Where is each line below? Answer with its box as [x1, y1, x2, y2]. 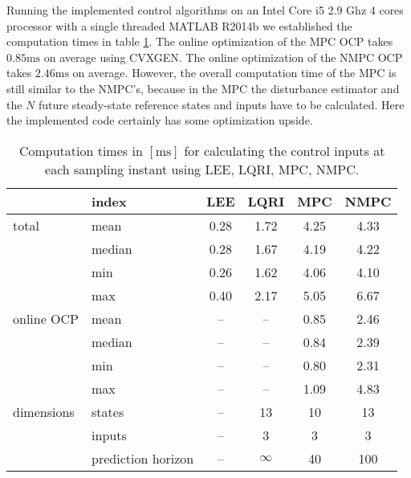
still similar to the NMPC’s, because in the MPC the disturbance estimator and [6, 80, 400, 96]
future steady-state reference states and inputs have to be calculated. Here [39, 96, 405, 112]
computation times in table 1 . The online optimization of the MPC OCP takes [6, 33, 393, 50]
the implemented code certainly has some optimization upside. [6, 112, 313, 129]
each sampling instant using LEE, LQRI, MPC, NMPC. [45, 159, 360, 178]
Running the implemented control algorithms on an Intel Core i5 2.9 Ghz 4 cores [6, 2, 404, 18]
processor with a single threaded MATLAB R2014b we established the [6, 17, 352, 34]
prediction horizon [92, 448, 194, 468]
